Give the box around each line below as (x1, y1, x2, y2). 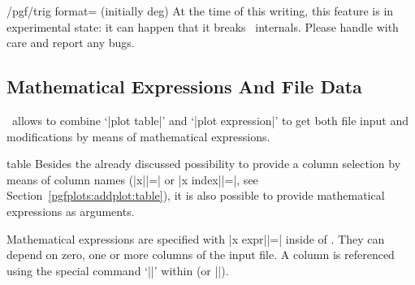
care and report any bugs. (6, 34, 135, 51)
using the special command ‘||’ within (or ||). (6, 261, 229, 279)
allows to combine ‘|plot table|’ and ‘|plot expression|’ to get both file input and (11, 111, 409, 128)
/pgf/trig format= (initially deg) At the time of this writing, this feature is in (6, 2, 394, 19)
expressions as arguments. (6, 202, 135, 219)
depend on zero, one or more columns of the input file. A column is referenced (6, 246, 395, 263)
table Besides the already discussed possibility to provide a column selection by (6, 155, 401, 172)
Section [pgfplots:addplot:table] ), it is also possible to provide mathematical (6, 187, 385, 204)
